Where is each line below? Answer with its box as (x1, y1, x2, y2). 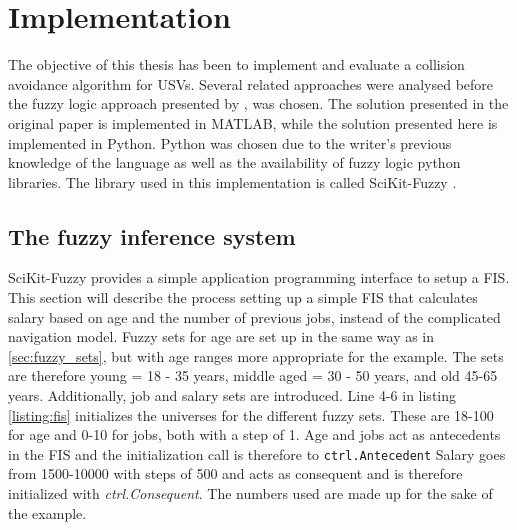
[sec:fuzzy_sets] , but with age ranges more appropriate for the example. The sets (8, 345, 504, 366)
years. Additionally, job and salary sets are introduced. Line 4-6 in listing (8, 385, 456, 406)
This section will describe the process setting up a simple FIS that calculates (8, 287, 478, 308)
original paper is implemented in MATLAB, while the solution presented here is (8, 112, 498, 133)
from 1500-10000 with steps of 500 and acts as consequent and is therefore (8, 463, 463, 484)
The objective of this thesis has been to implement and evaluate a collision (8, 54, 465, 75)
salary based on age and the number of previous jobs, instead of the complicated (8, 306, 501, 327)
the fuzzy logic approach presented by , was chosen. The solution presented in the (8, 93, 509, 114)
